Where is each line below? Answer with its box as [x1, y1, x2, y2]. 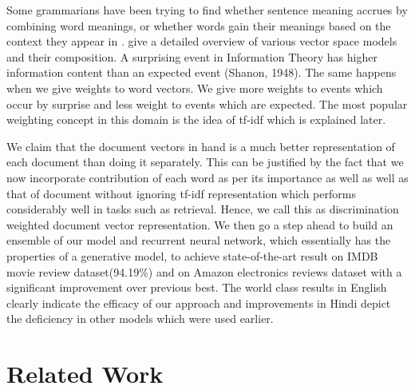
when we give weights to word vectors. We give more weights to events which [6, 79, 383, 96]
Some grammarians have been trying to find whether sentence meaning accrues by [6, 2, 408, 18]
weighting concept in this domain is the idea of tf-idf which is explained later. [6, 111, 386, 128]
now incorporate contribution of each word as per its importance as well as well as [6, 169, 409, 185]
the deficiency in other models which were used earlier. [6, 310, 274, 327]
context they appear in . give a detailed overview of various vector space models [6, 33, 397, 50]
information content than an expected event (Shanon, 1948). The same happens [6, 64, 397, 81]
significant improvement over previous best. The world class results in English [6, 279, 387, 296]
